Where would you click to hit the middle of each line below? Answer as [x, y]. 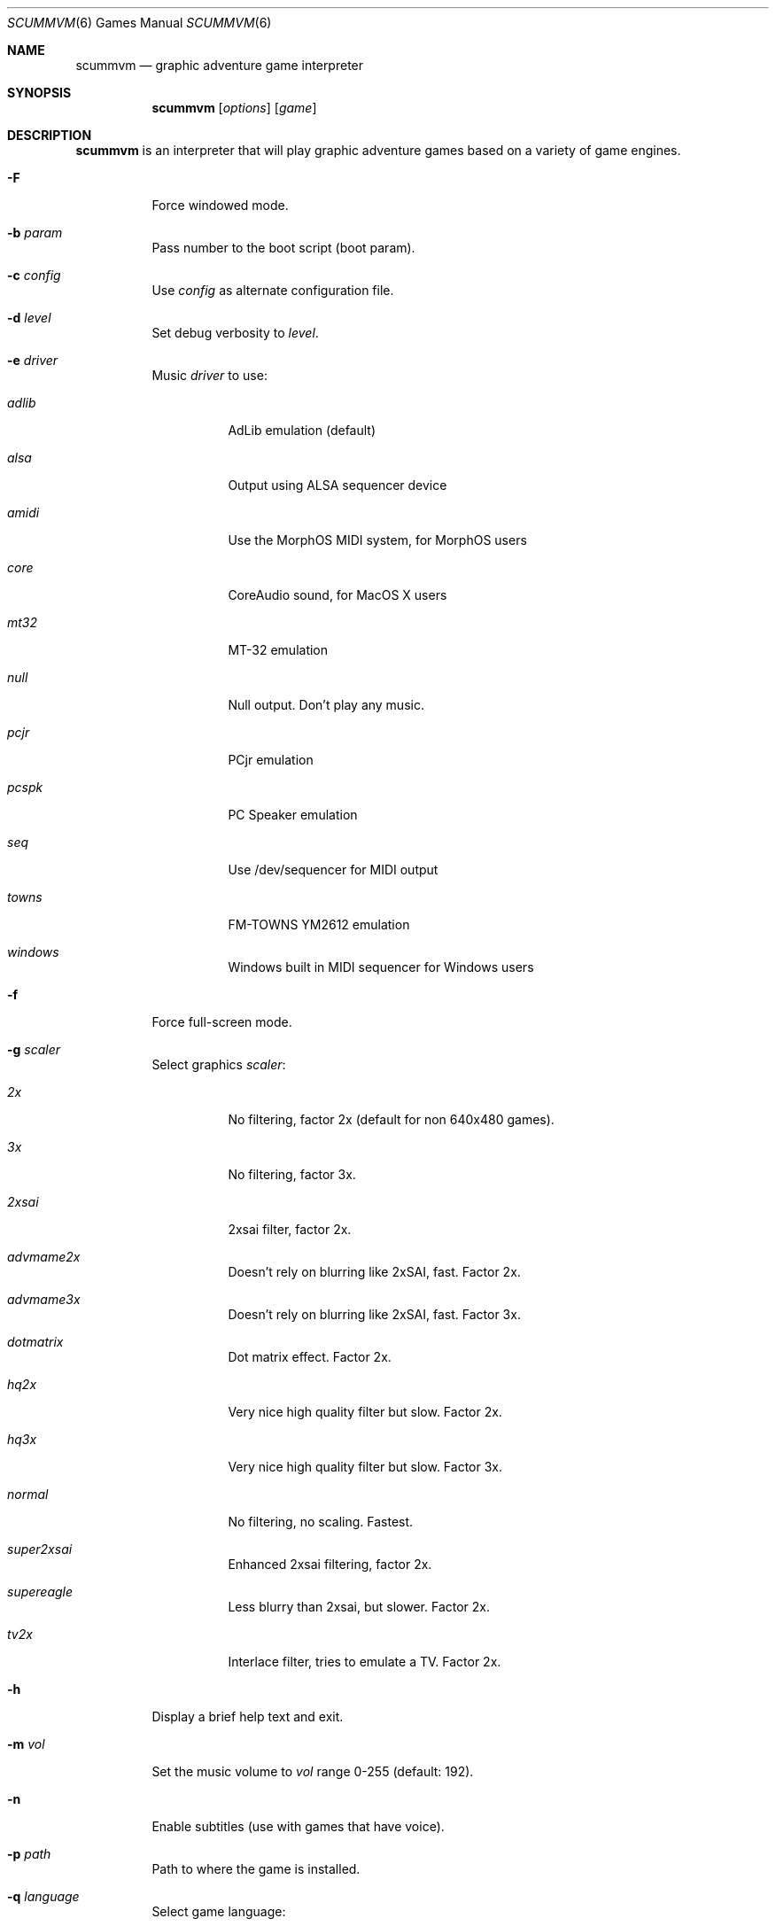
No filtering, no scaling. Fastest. [321, 1522]
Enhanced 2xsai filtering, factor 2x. [330, 1564]
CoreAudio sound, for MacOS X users [338, 595]
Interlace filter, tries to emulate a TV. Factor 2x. [365, 1662]
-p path [29, 1854]
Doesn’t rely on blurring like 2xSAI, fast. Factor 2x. [374, 1272]
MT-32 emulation [278, 650]
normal [28, 1494]
